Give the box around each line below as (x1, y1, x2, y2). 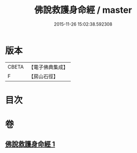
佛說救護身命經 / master (34, 4, 132, 16)
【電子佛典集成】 (28, 64, 68, 71)
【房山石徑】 (28, 73, 58, 79)
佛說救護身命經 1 (5, 140, 55, 149)
